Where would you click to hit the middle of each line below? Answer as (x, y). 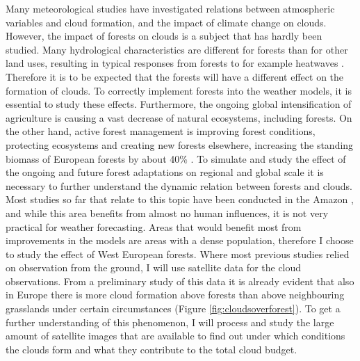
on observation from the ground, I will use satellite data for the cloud (154, 267)
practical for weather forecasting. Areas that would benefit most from (154, 226)
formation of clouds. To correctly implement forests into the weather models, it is (179, 90)
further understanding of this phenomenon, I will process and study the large (170, 322)
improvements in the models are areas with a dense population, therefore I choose (180, 240)
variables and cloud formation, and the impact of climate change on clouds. (166, 22)
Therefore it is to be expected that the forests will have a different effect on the (175, 76)
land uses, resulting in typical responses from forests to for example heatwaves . (175, 63)
